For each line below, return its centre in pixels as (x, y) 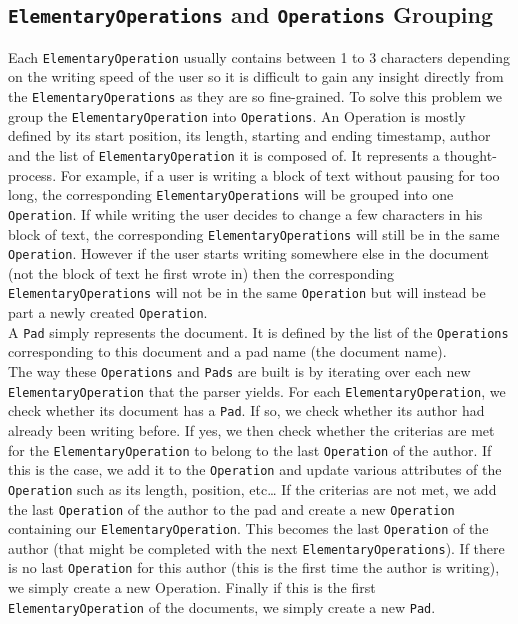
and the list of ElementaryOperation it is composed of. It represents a (224, 154)
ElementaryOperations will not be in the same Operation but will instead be (247, 292)
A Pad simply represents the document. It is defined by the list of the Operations (258, 331)
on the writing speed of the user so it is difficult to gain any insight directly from (256, 76)
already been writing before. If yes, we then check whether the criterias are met (251, 429)
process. (32, 174)
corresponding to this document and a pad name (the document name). (227, 351)
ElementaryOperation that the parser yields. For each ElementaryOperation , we (257, 390)
